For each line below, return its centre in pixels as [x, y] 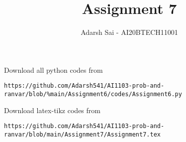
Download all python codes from [53, 70]
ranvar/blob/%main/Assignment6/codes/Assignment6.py [93, 94]
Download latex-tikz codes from [52, 110]
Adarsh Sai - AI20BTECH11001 [129, 32]
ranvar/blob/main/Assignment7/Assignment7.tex [82, 134]
